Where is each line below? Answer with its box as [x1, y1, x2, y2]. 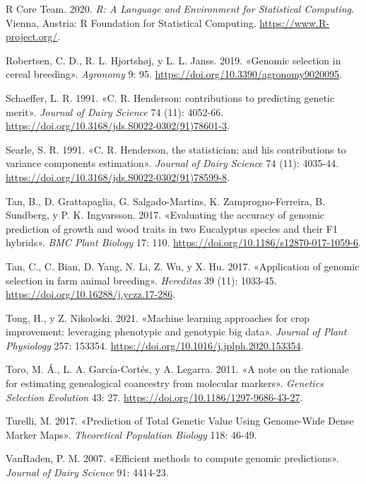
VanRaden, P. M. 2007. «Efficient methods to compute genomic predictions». [6, 451, 339, 466]
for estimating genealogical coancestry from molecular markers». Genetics [6, 376, 324, 391]
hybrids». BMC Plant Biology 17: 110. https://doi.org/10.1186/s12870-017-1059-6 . [6, 235, 361, 250]
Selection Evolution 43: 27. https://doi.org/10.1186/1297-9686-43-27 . [6, 389, 303, 404]
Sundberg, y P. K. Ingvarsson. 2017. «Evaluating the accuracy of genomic [6, 207, 325, 222]
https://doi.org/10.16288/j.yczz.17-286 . [6, 287, 176, 301]
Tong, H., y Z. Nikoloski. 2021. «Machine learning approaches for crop [6, 310, 310, 325]
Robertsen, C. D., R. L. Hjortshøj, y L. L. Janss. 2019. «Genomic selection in [6, 52, 341, 67]
